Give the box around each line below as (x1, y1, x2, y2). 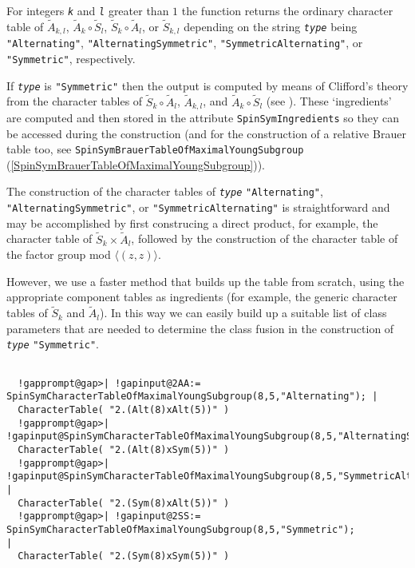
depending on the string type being (184, 18, 358, 34)
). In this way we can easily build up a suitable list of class (100, 304, 387, 321)
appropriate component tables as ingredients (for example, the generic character (6, 288, 397, 305)
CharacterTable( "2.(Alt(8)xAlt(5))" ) (18, 404, 230, 415)
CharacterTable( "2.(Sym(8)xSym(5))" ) (18, 550, 230, 562)
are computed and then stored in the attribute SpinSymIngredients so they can (6, 109, 399, 125)
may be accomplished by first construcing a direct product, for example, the (6, 214, 378, 231)
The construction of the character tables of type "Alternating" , (6, 183, 323, 200)
